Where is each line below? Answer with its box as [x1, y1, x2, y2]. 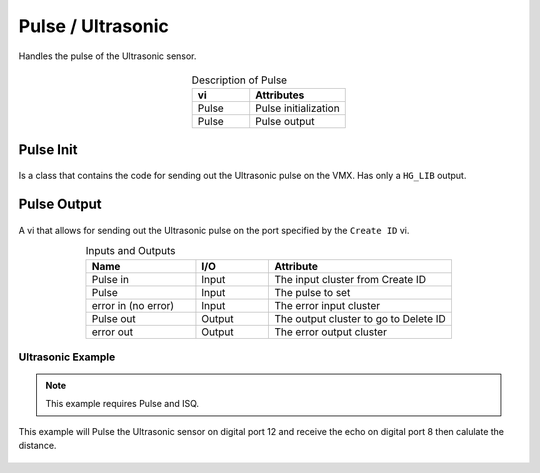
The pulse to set [274, 285, 351, 299]
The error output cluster [274, 325, 387, 339]
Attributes [255, 88, 305, 102]
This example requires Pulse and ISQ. [45, 398, 200, 410]
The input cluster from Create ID [274, 272, 427, 286]
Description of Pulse [191, 73, 288, 87]
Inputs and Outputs [85, 244, 176, 258]
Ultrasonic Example [18, 350, 116, 364]
